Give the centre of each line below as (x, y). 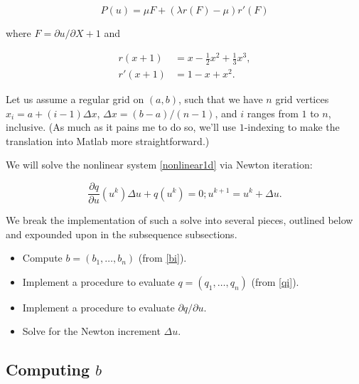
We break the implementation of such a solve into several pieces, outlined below (179, 220)
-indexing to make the (292, 127)
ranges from (273, 113)
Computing (48, 369)
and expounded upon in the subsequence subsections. (122, 234)
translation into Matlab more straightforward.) (108, 140)
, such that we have (220, 99)
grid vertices (302, 99)
